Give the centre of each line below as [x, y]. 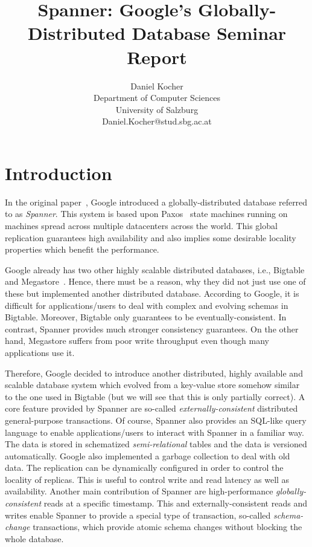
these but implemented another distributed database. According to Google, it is [152, 293]
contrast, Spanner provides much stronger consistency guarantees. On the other [152, 329]
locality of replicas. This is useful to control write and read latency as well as [147, 479]
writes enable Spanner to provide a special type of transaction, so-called [138, 515]
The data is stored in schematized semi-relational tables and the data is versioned [156, 444]
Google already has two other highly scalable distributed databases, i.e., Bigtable [155, 269]
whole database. [34, 538]
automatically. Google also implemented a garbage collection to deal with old [148, 455]
